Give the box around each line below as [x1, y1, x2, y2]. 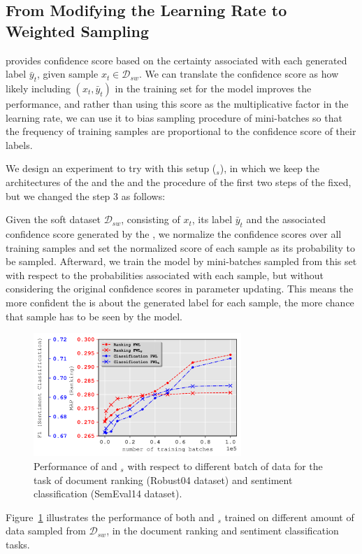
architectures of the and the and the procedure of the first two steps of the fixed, [6, 174, 352, 189]
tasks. [6, 537, 30, 551]
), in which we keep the [219, 161, 320, 176]
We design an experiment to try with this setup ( [6, 161, 217, 176]
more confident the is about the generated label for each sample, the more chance [6, 294, 354, 309]
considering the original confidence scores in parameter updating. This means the [6, 281, 354, 296]
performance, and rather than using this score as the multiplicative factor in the [6, 96, 349, 111]
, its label [191, 212, 233, 227]
